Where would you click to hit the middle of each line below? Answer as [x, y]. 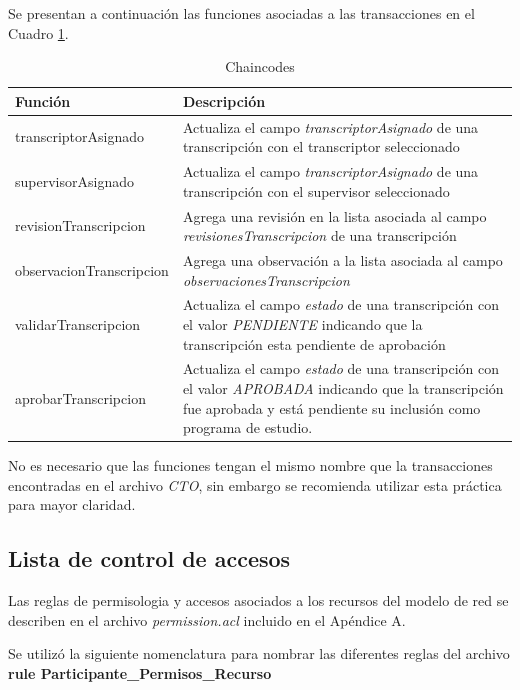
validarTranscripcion [78, 323]
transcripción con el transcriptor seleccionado [321, 146]
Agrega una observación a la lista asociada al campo [342, 259]
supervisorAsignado [74, 180]
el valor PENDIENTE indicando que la [302, 323]
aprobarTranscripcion [80, 397]
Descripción [224, 100]
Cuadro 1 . [38, 32]
